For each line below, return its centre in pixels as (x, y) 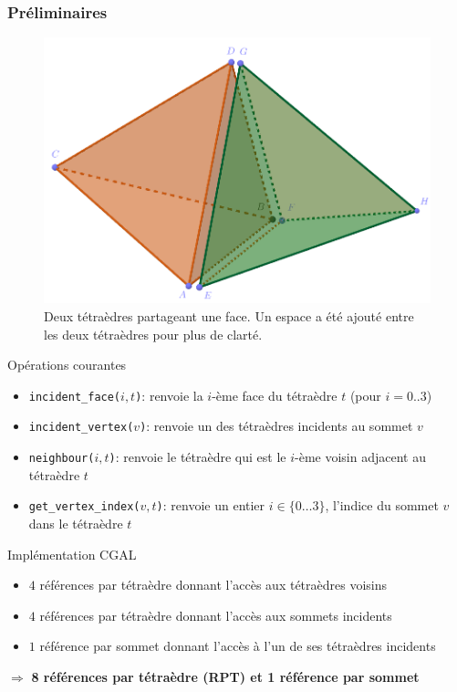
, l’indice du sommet (382, 505)
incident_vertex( (81, 428)
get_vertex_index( (84, 507)
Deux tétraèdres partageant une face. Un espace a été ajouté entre (229, 315)
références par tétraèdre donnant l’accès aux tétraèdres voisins (213, 585)
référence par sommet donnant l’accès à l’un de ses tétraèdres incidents (238, 646)
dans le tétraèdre (76, 523)
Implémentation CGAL (72, 554)
